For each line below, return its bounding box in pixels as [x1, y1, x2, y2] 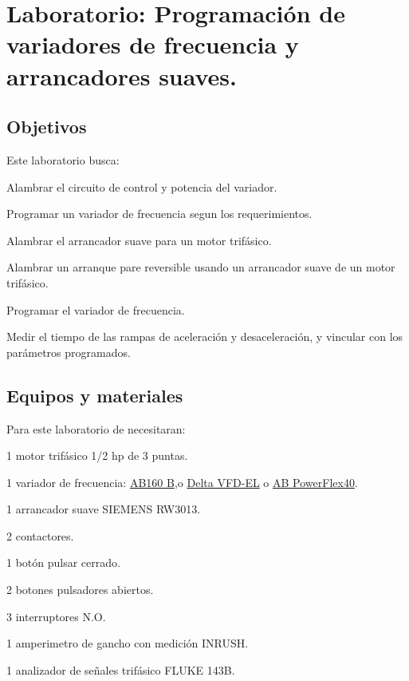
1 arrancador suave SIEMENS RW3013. [6, 501, 201, 517]
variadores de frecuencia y [6, 28, 299, 61]
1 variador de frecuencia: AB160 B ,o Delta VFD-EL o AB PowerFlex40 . [6, 473, 358, 490]
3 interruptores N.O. [6, 608, 106, 624]
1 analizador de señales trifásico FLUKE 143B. [6, 661, 235, 678]
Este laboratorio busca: [6, 151, 120, 168]
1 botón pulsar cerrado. [6, 554, 120, 571]
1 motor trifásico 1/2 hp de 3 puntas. [6, 447, 188, 464]
